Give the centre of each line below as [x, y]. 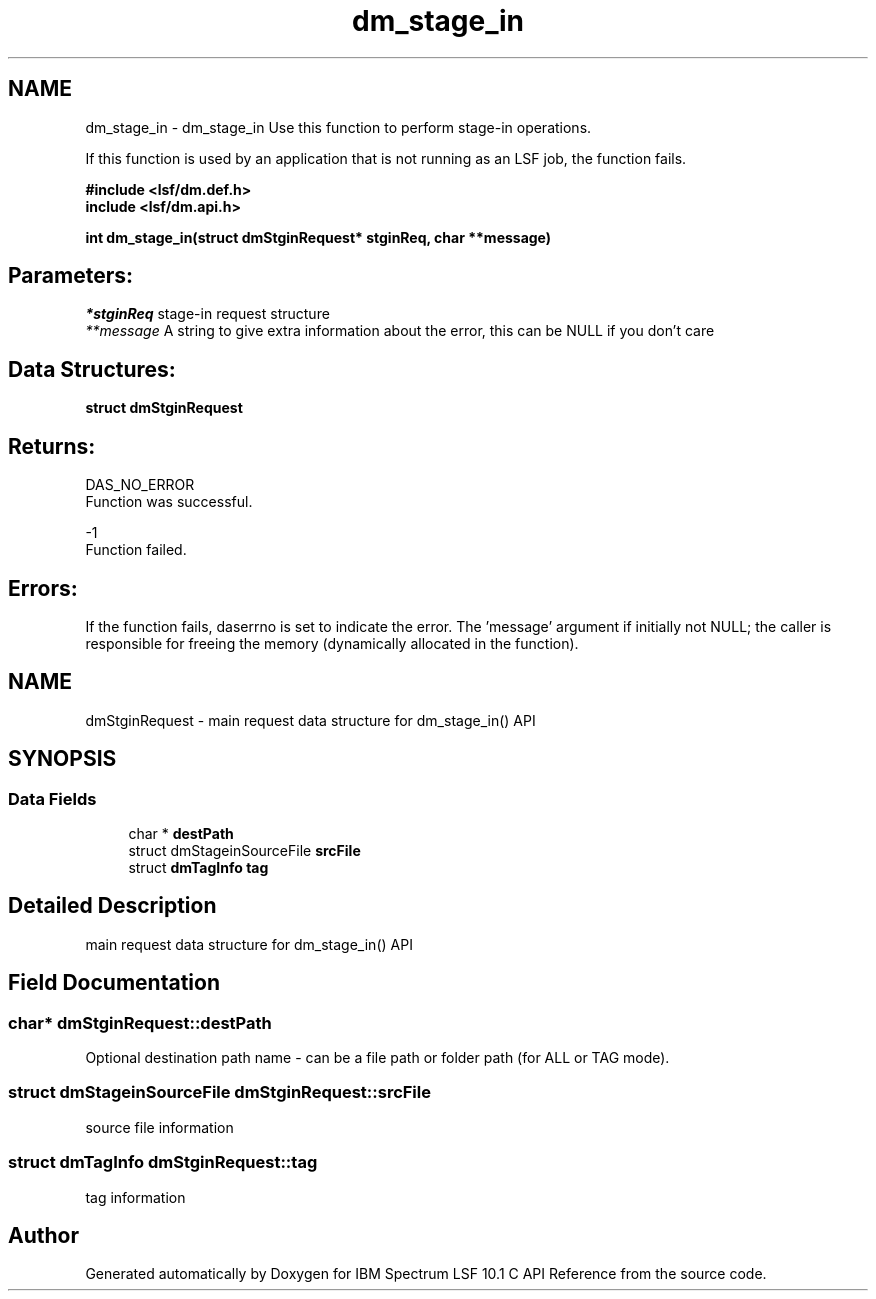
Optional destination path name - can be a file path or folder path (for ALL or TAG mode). [377, 1058]
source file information [159, 1127]
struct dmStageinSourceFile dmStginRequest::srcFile [219, 1092]
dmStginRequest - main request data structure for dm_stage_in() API [310, 720]
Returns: [52, 446]
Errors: [43, 588]
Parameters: [70, 276]
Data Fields [52, 798]
